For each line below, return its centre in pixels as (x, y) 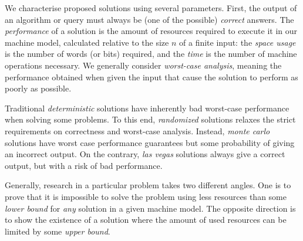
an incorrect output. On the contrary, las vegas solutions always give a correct (145, 154)
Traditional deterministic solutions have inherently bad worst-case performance (147, 108)
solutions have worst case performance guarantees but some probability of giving (150, 142)
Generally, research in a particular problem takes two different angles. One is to (148, 185)
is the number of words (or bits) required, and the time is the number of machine (151, 54)
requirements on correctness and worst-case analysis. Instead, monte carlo (137, 130)
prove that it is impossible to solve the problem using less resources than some (146, 196)
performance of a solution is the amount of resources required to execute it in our (151, 31)
